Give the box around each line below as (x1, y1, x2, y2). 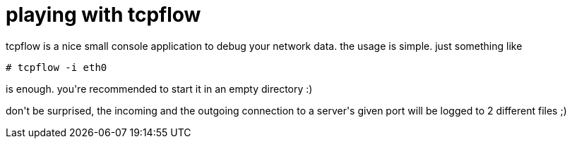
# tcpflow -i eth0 (6, 61, 107, 73)
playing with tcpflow (6, 3, 201, 27)
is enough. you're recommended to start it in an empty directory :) (6, 82, 313, 95)
